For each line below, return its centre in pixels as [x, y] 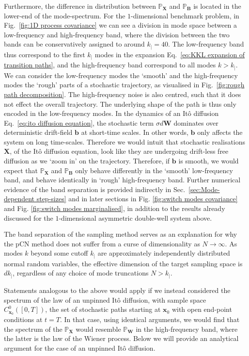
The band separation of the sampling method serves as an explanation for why [121, 234]
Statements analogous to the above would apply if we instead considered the [117, 290]
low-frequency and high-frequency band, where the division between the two [117, 34]
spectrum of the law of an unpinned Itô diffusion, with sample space [105, 299]
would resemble [98, 329]
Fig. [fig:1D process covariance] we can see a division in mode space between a [121, 25]
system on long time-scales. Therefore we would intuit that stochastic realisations [125, 141]
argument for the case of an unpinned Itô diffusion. [80, 348]
